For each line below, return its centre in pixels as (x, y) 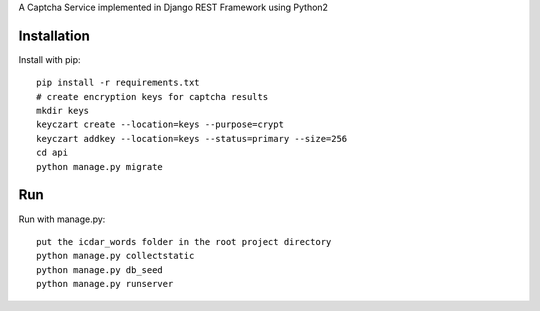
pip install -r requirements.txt (118, 83)
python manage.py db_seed (100, 269)
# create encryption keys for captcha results (152, 96)
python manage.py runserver (105, 284)
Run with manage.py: (62, 219)
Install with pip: (49, 59)
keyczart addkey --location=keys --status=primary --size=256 (192, 138)
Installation (54, 35)
